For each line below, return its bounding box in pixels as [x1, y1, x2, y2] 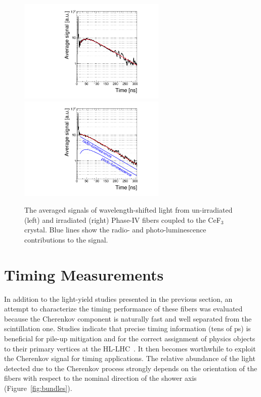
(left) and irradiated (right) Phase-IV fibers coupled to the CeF [24, 214, 221, 225]
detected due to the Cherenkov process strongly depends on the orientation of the [4, 363, 257, 373]
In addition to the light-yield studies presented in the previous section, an [4, 293, 233, 304]
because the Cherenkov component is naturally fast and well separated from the [4, 313, 252, 324]
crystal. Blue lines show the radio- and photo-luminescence [24, 224, 206, 235]
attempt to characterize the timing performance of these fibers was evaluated [4, 303, 243, 314]
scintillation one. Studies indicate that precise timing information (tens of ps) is [4, 323, 251, 334]
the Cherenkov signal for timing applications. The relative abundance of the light [4, 353, 255, 364]
